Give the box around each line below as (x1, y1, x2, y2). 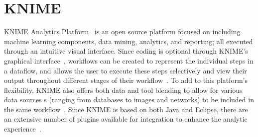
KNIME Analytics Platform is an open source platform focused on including (4, 26, 241, 37)
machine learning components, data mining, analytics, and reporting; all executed (4, 36, 253, 46)
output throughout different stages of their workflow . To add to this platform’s (4, 75, 248, 85)
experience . (4, 124, 41, 134)
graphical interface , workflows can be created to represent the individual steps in (4, 55, 254, 66)
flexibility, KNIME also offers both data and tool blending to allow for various (4, 84, 243, 95)
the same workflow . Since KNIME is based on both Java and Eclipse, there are (4, 104, 248, 114)
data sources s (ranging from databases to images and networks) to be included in (4, 94, 254, 105)
